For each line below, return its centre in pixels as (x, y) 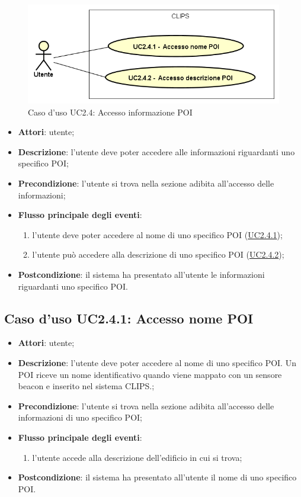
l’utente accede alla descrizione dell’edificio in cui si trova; (137, 457)
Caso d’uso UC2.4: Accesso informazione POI (110, 112)
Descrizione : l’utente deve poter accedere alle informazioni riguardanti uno (156, 151)
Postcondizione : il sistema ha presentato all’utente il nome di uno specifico (157, 477)
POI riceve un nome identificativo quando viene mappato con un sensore (150, 374)
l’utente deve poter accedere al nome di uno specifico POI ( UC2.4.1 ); (157, 234)
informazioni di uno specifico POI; (80, 417)
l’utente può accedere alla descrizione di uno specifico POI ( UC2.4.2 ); (158, 254)
